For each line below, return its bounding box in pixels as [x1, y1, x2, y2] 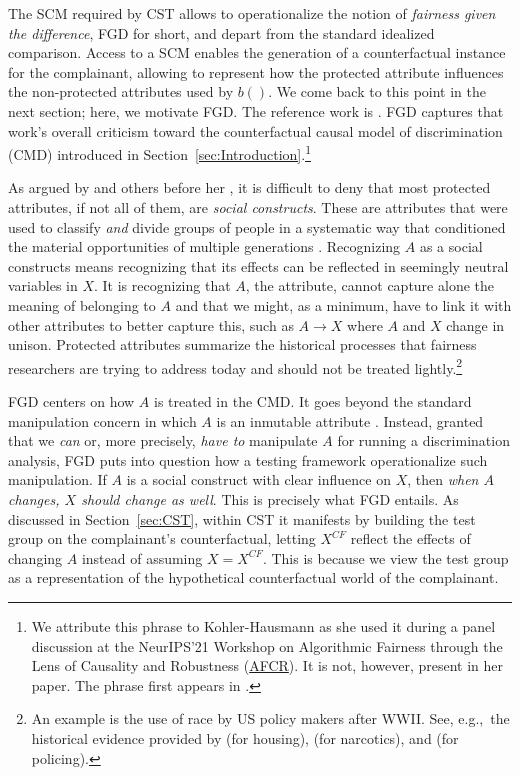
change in [446, 314, 505, 335]
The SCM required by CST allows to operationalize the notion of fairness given [8, 3, 496, 23]
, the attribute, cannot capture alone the [245, 275, 494, 296]
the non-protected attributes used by [8, 81, 234, 102]
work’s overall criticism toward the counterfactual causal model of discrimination [8, 120, 503, 141]
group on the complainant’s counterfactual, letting [8, 528, 316, 549]
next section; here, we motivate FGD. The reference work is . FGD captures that [8, 100, 504, 121]
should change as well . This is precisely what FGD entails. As [81, 488, 459, 509]
